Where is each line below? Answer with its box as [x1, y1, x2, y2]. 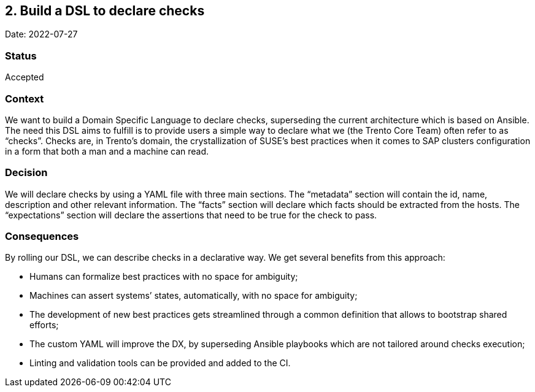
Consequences [5, 230, 79, 243]
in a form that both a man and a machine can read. [5, 145, 209, 156]
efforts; [29, 320, 59, 331]
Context [5, 92, 44, 105]
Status [5, 49, 37, 62]
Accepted [5, 72, 44, 83]
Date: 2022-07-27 [5, 29, 78, 40]
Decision [5, 166, 48, 179]
